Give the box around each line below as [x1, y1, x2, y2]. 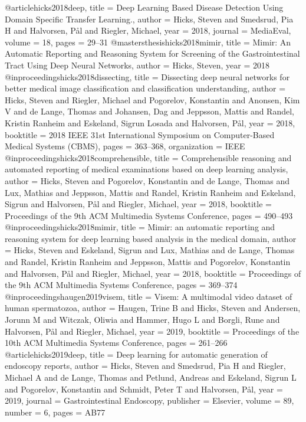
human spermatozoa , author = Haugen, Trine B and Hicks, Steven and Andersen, [5, 302, 301, 314]
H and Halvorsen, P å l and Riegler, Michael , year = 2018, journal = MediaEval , [5, 24, 291, 37]
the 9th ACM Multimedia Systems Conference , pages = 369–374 [5, 279, 238, 291]
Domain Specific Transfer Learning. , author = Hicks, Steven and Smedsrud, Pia [5, 12, 294, 25]
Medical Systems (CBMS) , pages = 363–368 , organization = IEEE [5, 140, 245, 152]
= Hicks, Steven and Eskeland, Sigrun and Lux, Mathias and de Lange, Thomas [5, 244, 295, 256]
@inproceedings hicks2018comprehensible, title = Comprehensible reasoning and [5, 151, 292, 163]
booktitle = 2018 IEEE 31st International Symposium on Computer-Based [5, 128, 275, 140]
